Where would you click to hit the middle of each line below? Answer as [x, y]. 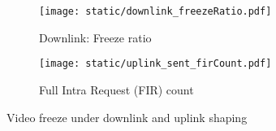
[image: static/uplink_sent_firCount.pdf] [155, 64]
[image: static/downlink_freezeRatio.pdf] [155, 11]
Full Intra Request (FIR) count [116, 89]
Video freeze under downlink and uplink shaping [127, 117]
